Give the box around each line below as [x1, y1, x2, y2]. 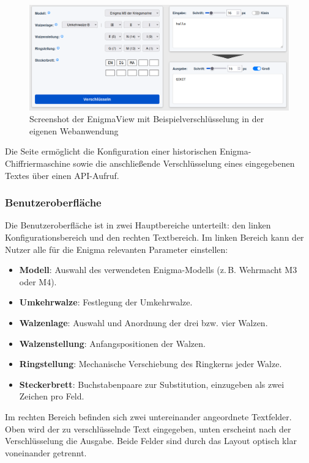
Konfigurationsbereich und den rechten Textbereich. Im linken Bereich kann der [5, 231, 304, 244]
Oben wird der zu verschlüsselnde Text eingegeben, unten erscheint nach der [5, 422, 291, 435]
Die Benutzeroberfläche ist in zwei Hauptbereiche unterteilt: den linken [5, 219, 271, 231]
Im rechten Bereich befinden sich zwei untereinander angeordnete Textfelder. [5, 410, 292, 423]
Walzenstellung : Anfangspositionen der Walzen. [19, 337, 206, 349]
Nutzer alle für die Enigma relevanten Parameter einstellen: [5, 242, 228, 255]
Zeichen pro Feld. [19, 390, 84, 403]
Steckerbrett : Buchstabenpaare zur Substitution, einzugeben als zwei [19, 377, 285, 390]
